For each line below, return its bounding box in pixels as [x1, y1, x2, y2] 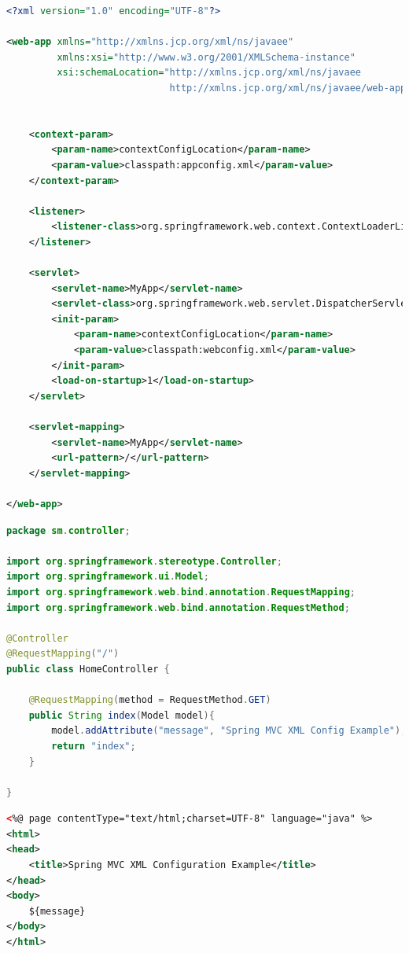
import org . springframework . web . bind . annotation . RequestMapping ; [6, 586, 356, 598]
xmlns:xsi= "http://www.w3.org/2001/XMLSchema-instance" [57, 51, 356, 63]
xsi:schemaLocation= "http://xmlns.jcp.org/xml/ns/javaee [57, 67, 362, 79]
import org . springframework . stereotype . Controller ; [6, 555, 282, 567]
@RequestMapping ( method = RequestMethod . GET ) [28, 694, 271, 706]
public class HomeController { [6, 663, 170, 675]
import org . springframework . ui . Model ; [6, 571, 209, 583]
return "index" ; [51, 740, 136, 752]
